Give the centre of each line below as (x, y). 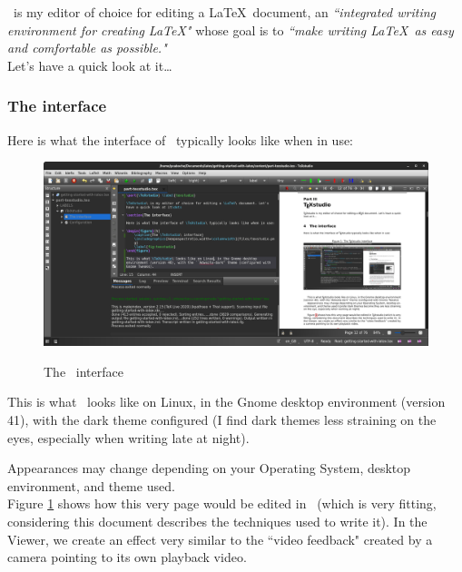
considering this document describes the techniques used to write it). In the (217, 522)
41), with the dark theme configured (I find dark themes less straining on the (222, 420)
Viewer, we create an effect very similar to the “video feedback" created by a (220, 539)
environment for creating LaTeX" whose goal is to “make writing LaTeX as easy (231, 30)
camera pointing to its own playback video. (127, 557)
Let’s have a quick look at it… (90, 65)
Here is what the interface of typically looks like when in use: (181, 139)
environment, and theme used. (91, 485)
